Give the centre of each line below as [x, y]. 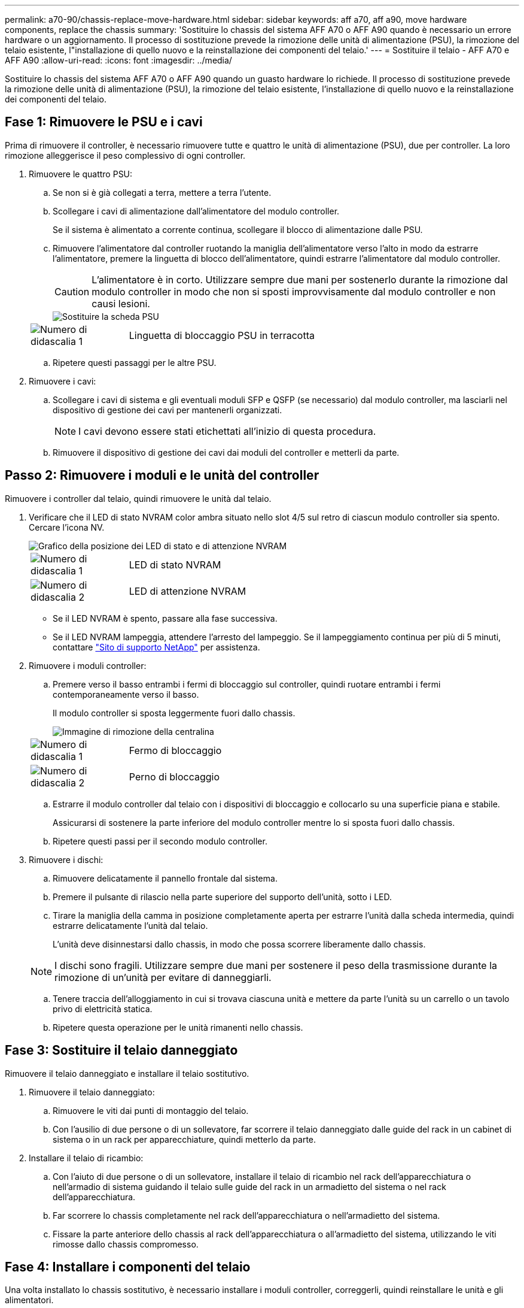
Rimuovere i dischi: [66, 859]
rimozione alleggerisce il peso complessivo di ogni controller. [125, 155]
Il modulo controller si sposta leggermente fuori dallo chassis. [174, 713]
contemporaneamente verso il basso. [126, 694]
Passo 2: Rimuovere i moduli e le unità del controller [162, 476]
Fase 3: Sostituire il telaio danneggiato [121, 1050]
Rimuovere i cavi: [63, 381]
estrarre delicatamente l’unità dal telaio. [130, 925]
